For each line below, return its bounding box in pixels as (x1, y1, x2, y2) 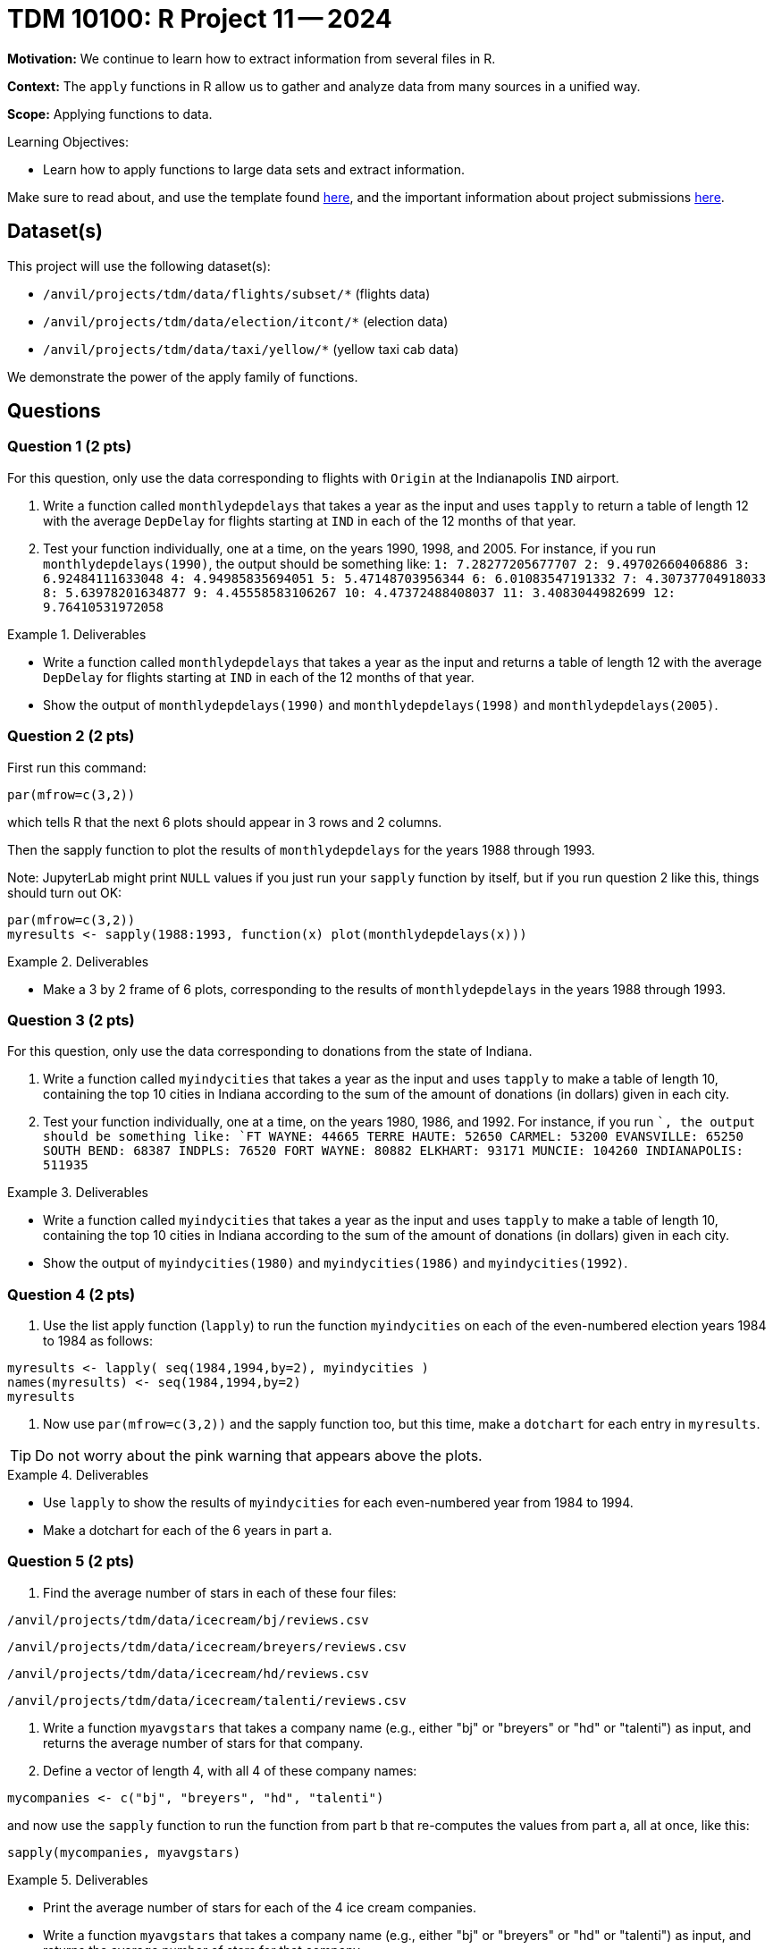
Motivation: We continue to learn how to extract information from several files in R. (7, 50, 496, 66)
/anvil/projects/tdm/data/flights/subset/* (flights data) (43, 285, 431, 301)
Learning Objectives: (7, 133, 130, 149)
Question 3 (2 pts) (7, 1010, 135, 1029)
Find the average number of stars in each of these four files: (43, 1584, 397, 1600)
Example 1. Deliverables (7, 626, 147, 642)
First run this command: (7, 759, 147, 775)
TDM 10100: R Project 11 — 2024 (7, 4, 392, 34)
